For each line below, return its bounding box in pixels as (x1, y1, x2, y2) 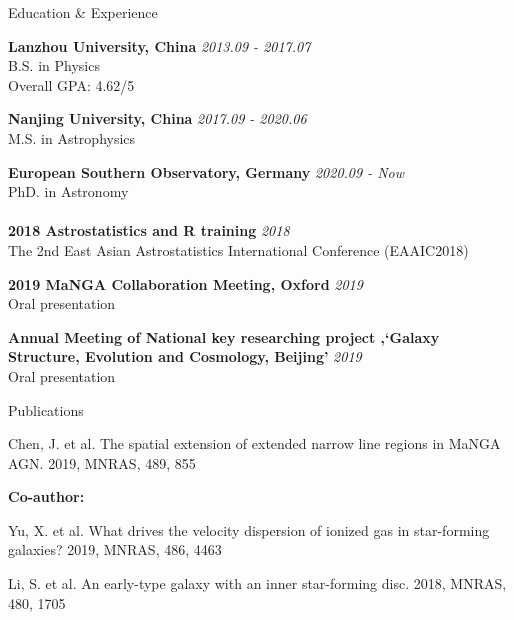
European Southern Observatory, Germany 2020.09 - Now (8, 161, 405, 182)
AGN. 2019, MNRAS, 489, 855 (8, 452, 196, 473)
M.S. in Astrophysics (8, 127, 136, 148)
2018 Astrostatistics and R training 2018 (8, 220, 290, 241)
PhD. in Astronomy (8, 181, 129, 202)
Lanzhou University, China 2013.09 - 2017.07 (8, 35, 311, 56)
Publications (8, 399, 84, 420)
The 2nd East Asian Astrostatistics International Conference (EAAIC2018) (8, 239, 469, 260)
